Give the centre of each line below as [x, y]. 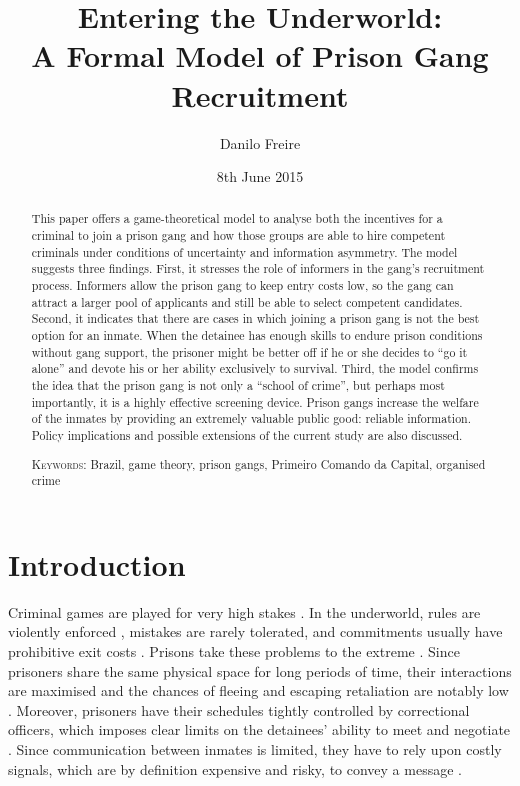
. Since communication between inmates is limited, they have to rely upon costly [255, 748]
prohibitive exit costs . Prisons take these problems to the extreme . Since [234, 651]
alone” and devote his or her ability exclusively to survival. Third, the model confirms [255, 368]
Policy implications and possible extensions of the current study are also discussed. [247, 435]
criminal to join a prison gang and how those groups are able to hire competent [238, 235]
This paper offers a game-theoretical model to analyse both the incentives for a [237, 218]
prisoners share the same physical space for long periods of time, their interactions [260, 670]
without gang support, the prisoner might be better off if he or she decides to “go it [249, 351]
